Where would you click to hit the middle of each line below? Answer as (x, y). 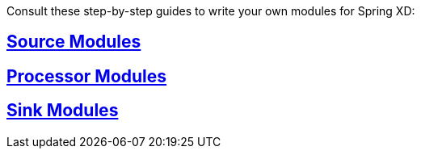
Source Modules (74, 42)
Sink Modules (63, 111)
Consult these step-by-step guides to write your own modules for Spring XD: (211, 11)
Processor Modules (87, 76)
